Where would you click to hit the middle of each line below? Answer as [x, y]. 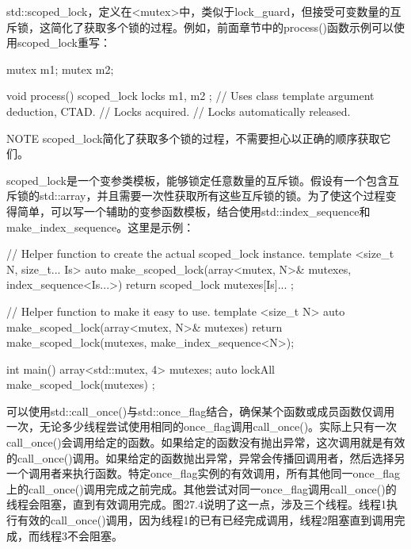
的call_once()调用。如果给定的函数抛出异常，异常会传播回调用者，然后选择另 [206, 457]
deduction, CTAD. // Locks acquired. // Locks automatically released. [179, 111]
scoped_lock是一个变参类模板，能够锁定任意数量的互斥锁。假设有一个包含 [197, 180]
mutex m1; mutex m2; [60, 69]
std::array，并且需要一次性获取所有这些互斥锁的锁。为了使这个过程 [212, 196]
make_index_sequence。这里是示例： [101, 227]
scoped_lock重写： [64, 42]
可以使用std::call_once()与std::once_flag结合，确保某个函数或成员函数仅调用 [201, 411]
